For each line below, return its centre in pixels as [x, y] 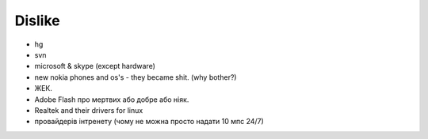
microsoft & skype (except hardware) [95, 66]
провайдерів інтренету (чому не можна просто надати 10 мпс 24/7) [149, 122]
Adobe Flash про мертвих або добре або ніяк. [112, 100]
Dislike [37, 21]
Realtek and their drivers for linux [89, 110]
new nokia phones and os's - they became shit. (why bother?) [136, 77]
